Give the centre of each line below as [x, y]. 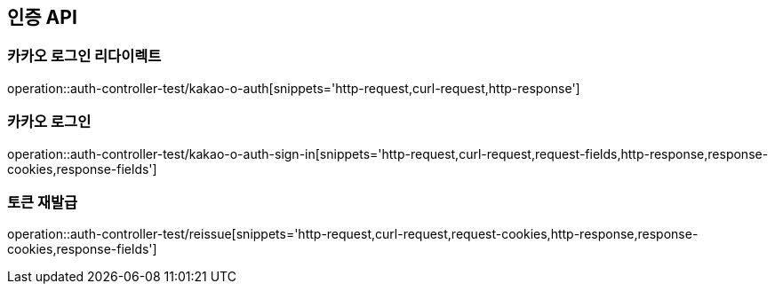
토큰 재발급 [43, 202]
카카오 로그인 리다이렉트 [84, 56]
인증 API [42, 17]
